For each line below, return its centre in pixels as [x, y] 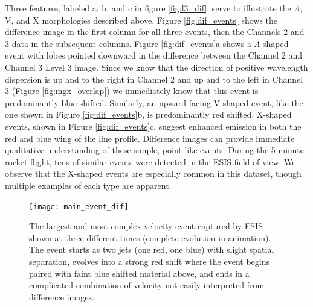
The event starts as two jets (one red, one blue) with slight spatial [152, 249]
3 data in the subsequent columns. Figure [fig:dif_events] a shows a [128, 43]
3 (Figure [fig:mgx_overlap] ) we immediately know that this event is [132, 91]
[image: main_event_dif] [79, 207]
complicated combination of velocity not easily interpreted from [147, 285]
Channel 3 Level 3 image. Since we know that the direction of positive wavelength [156, 67]
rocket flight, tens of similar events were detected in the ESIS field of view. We [150, 161]
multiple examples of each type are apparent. [88, 185]
